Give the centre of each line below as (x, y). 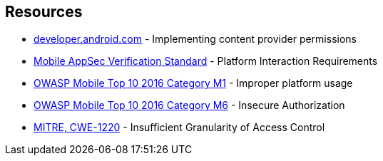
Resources (44, 12)
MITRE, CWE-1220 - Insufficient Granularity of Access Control (179, 128)
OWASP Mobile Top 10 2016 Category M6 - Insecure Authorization (189, 105)
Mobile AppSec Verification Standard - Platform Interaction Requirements (206, 61)
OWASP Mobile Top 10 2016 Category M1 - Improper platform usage (193, 83)
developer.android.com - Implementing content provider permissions (195, 39)
